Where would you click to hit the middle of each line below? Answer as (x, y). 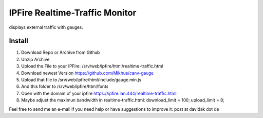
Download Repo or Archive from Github (61, 52)
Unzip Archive (35, 59)
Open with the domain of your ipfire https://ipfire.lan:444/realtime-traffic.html (99, 93)
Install (19, 41)
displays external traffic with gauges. (46, 27)
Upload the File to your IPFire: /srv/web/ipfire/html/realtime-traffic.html (92, 66)
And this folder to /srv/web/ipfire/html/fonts (65, 86)
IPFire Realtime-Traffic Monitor (73, 13)
